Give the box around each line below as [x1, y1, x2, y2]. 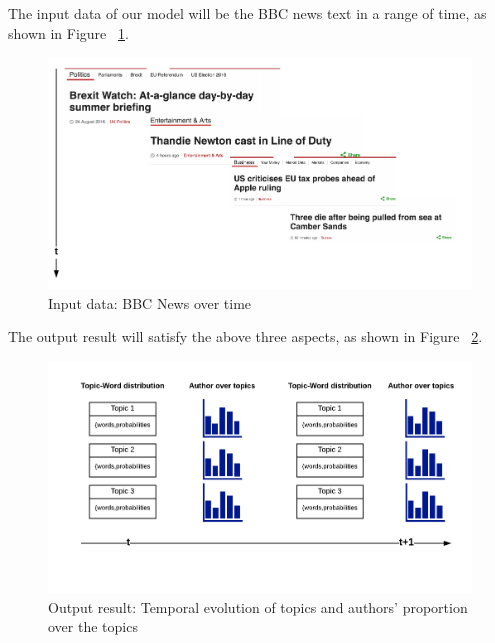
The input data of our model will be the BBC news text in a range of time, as [8, 3, 487, 23]
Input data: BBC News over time [48, 292, 252, 313]
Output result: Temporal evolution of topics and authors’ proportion [48, 596, 468, 617]
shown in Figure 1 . [8, 22, 129, 43]
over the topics [48, 616, 138, 637]
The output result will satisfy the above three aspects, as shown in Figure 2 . [8, 326, 483, 347]
